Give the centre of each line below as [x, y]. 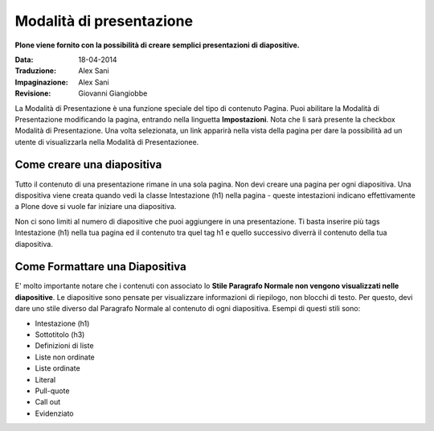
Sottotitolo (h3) [60, 335]
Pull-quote [52, 391]
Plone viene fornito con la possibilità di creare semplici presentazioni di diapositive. [158, 45]
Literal [45, 380]
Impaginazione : [41, 82]
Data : [24, 60]
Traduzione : [35, 71]
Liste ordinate [57, 368]
